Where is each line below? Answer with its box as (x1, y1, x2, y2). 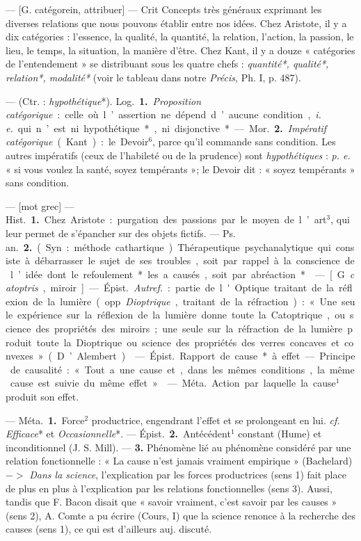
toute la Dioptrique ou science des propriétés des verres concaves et (36, 334, 340, 349)
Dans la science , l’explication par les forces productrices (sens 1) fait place (29, 467, 346, 481)
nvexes (6, 348, 33, 363)
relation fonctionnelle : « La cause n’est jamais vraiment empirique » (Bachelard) (6, 453, 353, 468)
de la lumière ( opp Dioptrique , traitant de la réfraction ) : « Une (33, 293, 337, 308)
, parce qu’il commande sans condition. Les (152, 134, 336, 149)
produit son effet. (6, 389, 79, 404)
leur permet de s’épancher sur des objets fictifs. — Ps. (6, 225, 236, 240)
